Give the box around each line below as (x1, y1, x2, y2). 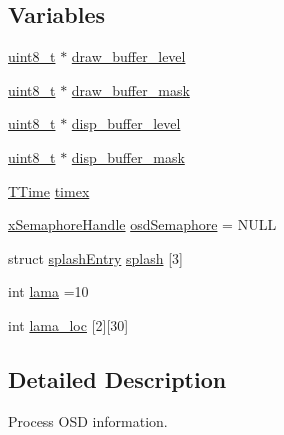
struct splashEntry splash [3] (8, 247, 183, 268)
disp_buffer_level (71, 113, 181, 134)
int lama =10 (8, 281, 89, 302)
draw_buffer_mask (71, 79, 190, 100)
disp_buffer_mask (71, 146, 185, 167)
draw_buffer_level (71, 46, 186, 67)
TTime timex (8, 180, 90, 201)
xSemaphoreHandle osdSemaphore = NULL (8, 214, 277, 235)
